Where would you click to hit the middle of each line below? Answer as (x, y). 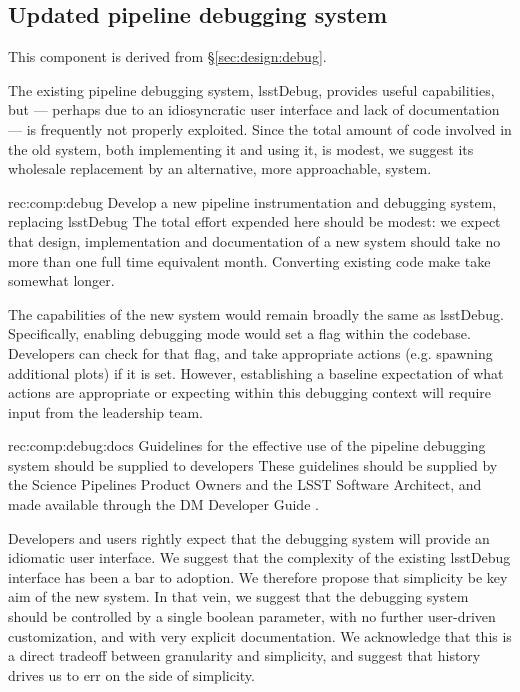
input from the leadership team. (106, 411)
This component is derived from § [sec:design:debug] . (167, 56)
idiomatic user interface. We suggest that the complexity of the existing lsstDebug (259, 557)
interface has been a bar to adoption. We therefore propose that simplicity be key (258, 576)
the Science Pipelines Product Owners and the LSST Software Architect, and (245, 484)
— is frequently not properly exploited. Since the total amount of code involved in (260, 128)
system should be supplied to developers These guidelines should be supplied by (253, 464)
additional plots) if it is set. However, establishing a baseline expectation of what (256, 372)
